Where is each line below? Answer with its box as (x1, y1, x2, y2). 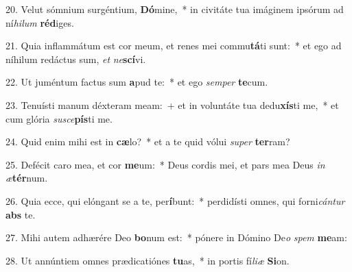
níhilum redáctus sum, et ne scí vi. (5, 51, 146, 66)
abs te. (5, 207, 36, 221)
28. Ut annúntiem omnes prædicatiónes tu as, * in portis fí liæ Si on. (5, 253, 290, 267)
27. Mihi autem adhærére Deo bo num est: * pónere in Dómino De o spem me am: (5, 230, 347, 245)
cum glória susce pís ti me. (5, 111, 113, 125)
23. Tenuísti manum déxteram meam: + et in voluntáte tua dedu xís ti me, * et (5, 97, 339, 112)
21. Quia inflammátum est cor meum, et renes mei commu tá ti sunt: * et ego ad (5, 38, 342, 53)
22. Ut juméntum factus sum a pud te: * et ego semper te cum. (5, 75, 268, 89)
